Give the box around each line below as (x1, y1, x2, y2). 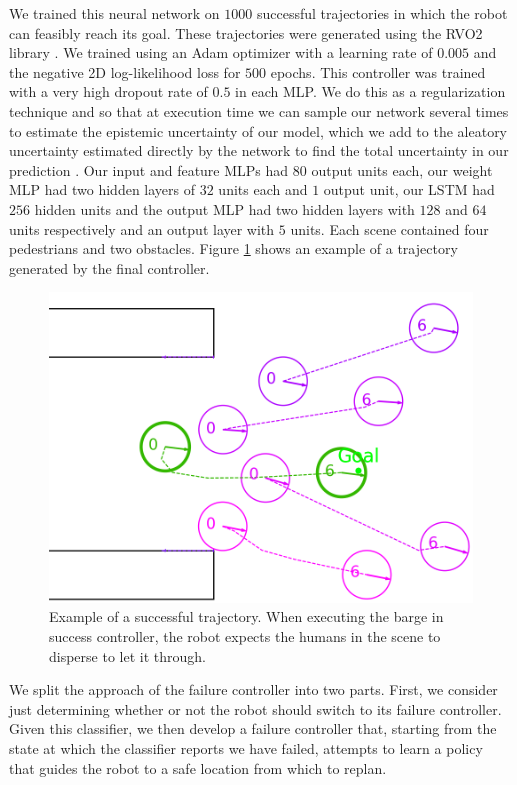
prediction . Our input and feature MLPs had (9, 159, 289, 180)
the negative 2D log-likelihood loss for (9, 61, 241, 82)
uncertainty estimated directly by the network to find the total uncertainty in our (9, 140, 509, 161)
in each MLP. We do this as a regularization (235, 81, 506, 102)
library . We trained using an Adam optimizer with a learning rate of (9, 42, 433, 63)
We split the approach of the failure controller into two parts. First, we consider (9, 679, 498, 700)
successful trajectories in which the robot (256, 3, 508, 23)
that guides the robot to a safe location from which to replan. (9, 757, 387, 778)
